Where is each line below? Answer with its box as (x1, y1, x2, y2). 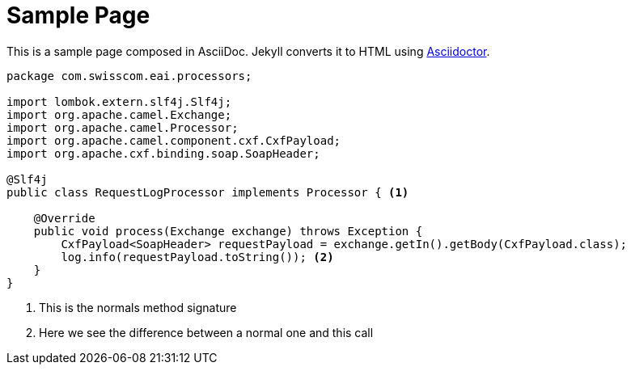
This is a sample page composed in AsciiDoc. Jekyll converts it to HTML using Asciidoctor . (6, 44, 490, 58)
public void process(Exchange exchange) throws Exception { (33, 224, 423, 238)
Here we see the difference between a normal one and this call (39, 325, 374, 339)
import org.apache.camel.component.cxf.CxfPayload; (6, 133, 341, 147)
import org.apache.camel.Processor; (6, 120, 239, 134)
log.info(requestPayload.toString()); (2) (61, 250, 334, 263)
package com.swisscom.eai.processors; (6, 69, 252, 82)
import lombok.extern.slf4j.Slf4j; (6, 95, 232, 108)
